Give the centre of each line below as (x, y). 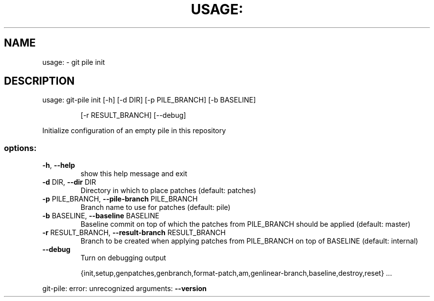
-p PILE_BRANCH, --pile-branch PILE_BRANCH (120, 199)
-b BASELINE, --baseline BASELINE (101, 216)
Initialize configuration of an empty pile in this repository (134, 131)
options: (20, 148)
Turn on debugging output (123, 258)
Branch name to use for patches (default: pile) (156, 207)
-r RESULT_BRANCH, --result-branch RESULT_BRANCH (134, 233)
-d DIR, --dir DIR (69, 182)
